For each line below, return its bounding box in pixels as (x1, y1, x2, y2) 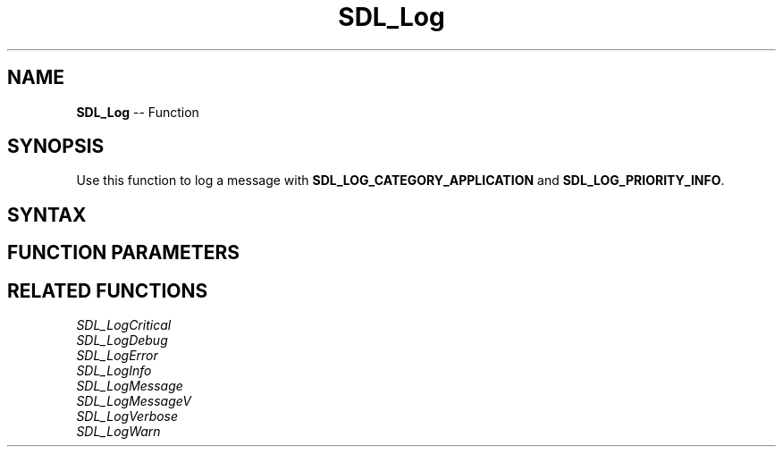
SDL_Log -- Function (76, 104, 199, 120)
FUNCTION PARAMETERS (7, 241, 240, 265)
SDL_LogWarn (76, 424, 161, 440)
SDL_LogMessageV (76, 393, 191, 409)
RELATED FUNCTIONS (7, 279, 208, 302)
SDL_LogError (76, 348, 158, 364)
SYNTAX (7, 203, 87, 226)
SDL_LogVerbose (76, 408, 179, 425)
